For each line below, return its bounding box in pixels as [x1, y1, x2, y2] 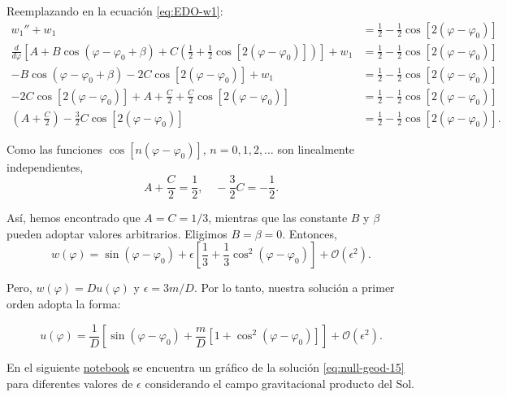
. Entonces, [282, 225, 337, 242]
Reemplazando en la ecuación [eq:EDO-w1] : [6, 2, 223, 19]
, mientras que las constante [208, 209, 348, 226]
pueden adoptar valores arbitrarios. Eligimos [6, 225, 227, 242]
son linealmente [277, 140, 355, 157]
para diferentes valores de [6, 374, 133, 391]
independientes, [6, 158, 84, 175]
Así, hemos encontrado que [6, 209, 141, 226]
